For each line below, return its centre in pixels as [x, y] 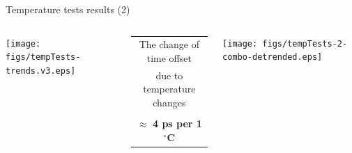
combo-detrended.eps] [273, 57]
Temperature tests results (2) [68, 9]
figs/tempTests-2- [305, 43]
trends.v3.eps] [41, 71]
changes [169, 102]
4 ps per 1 [177, 123]
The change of [169, 44]
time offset [169, 57]
